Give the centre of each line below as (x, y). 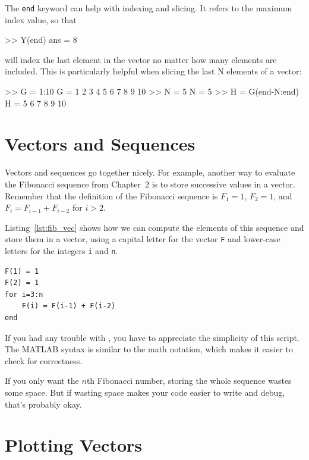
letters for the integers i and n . (62, 250)
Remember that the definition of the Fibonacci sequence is (111, 195)
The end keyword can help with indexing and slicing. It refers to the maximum (149, 8)
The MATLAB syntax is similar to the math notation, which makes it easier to (149, 349)
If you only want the (42, 381)
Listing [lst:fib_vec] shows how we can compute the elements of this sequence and (154, 227)
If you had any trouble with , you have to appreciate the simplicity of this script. (152, 337)
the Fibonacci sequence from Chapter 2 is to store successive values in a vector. (150, 184)
